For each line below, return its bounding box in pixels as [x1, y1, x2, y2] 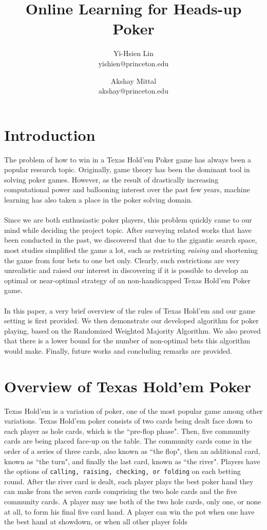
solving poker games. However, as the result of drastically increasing [4, 174, 219, 185]
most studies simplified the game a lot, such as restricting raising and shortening [4, 244, 258, 255]
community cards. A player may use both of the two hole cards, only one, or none [4, 496, 261, 507]
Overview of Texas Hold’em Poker [4, 375, 251, 396]
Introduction [4, 124, 96, 145]
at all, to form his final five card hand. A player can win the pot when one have [4, 506, 255, 517]
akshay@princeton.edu [99, 85, 168, 96]
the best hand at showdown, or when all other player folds [4, 516, 187, 527]
